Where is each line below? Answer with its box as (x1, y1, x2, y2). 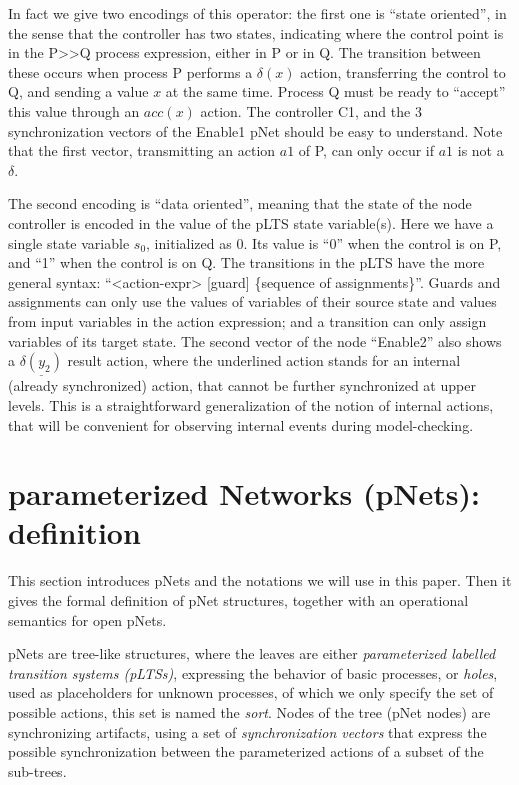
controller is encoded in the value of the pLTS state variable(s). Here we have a (8, 212, 494, 233)
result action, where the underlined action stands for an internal (67, 350, 461, 371)
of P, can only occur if (298, 140, 435, 161)
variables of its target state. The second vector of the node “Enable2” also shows (8, 330, 502, 351)
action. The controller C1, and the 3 (200, 100, 422, 121)
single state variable (8, 232, 130, 253)
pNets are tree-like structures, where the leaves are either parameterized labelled (8, 643, 496, 664)
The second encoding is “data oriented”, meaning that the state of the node (8, 193, 472, 214)
